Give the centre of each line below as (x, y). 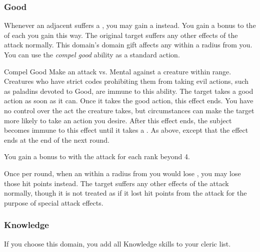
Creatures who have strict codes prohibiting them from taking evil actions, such (126, 81)
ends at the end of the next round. (57, 139)
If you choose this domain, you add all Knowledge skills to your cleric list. (117, 243)
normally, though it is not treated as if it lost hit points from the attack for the (125, 193)
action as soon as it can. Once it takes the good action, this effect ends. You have (129, 101)
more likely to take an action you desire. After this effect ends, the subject (118, 120)
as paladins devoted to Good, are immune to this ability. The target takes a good (129, 91)
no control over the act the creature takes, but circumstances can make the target (129, 110)
